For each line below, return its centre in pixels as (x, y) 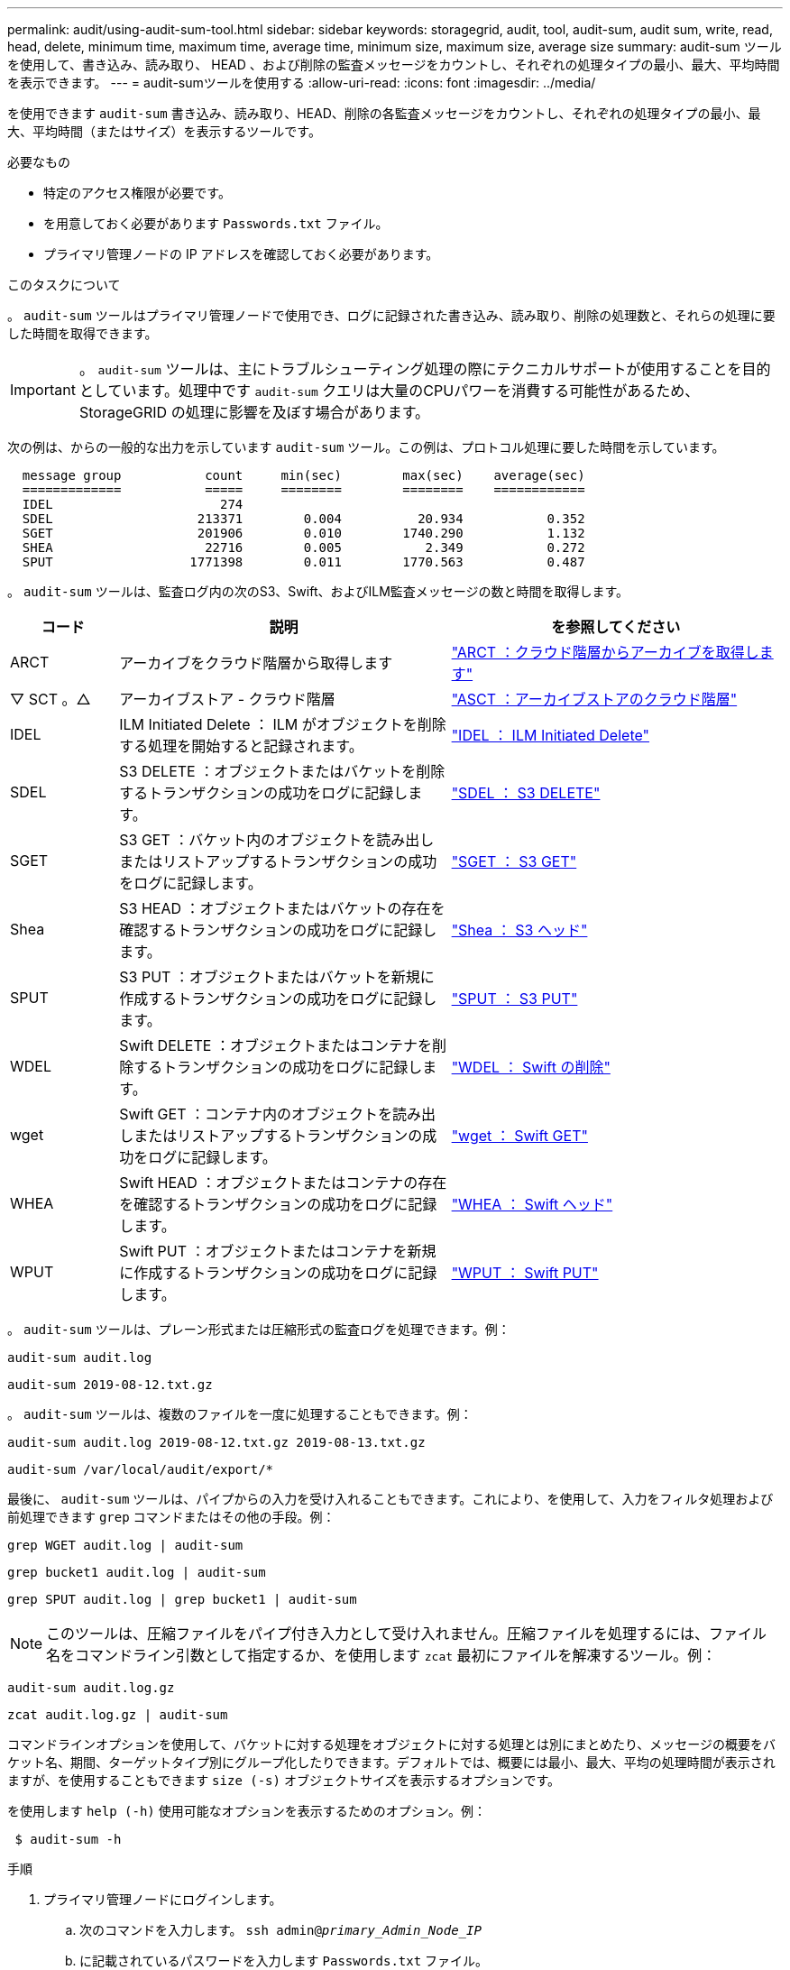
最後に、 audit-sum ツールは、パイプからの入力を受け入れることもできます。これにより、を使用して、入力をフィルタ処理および (390, 1499)
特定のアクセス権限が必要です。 (137, 193)
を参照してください (616, 627)
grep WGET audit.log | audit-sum (125, 1545)
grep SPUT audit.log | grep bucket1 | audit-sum (182, 1599)
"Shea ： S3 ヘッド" (519, 930)
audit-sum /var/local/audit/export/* (141, 1469)
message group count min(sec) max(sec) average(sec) (303, 475)
